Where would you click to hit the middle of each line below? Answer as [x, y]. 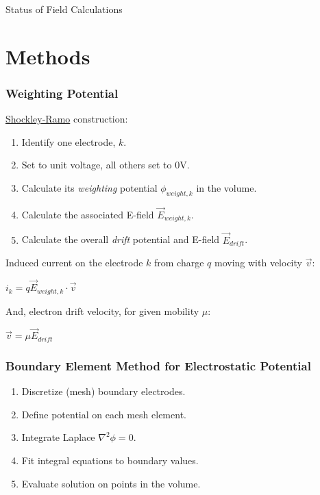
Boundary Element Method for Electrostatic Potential [158, 365]
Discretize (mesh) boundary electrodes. [103, 391]
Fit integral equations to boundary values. [110, 460]
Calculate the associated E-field [88, 214]
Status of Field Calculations [64, 9]
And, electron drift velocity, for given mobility [102, 310]
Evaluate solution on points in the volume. [111, 483]
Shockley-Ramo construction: [67, 119]
